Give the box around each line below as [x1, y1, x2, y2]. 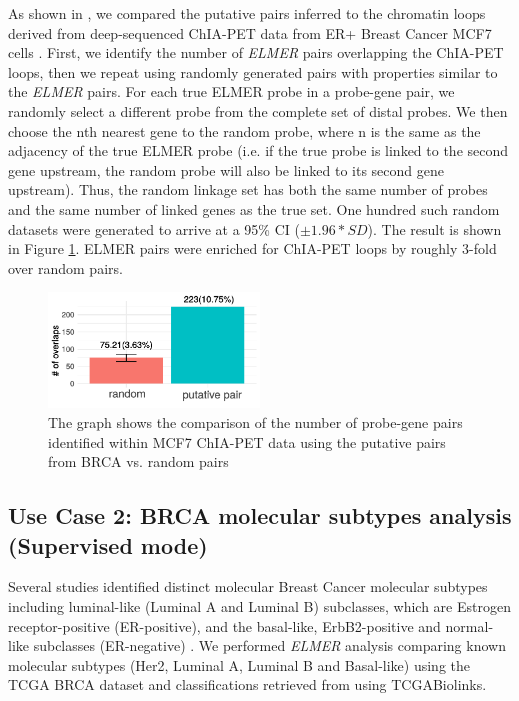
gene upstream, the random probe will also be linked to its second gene [8, 159, 444, 180]
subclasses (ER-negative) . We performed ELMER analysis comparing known [33, 635, 506, 656]
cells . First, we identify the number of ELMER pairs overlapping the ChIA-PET [8, 42, 504, 63]
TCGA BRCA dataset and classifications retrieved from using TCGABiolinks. [8, 674, 487, 695]
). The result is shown [367, 218, 502, 239]
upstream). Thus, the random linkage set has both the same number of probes [8, 179, 488, 200]
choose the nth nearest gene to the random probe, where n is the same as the [8, 120, 481, 141]
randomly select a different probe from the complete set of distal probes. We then [8, 100, 508, 121]
